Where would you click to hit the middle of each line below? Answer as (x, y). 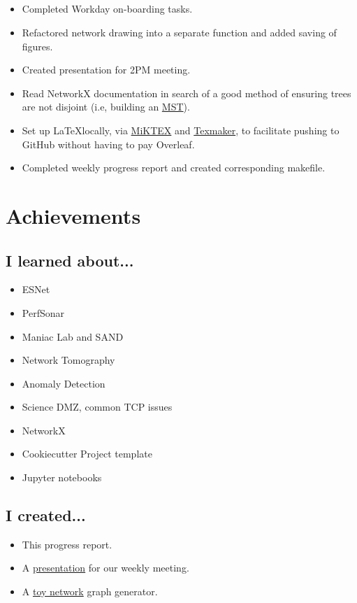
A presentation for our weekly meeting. (105, 568)
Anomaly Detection (64, 383)
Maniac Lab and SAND (73, 336)
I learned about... (70, 260)
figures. (37, 46)
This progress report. (67, 544)
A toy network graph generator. (90, 591)
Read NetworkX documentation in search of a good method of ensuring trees (187, 93)
